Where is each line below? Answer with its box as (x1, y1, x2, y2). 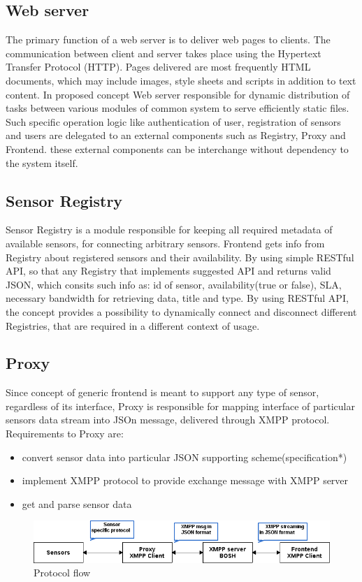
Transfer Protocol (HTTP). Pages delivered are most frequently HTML (6, 59, 311, 74)
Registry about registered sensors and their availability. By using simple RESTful (6, 249, 354, 264)
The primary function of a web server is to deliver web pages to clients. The (6, 32, 331, 47)
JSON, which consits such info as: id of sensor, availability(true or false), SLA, (6, 277, 342, 291)
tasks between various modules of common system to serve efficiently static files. (6, 101, 349, 115)
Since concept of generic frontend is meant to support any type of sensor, (6, 385, 319, 400)
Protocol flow (34, 565, 91, 580)
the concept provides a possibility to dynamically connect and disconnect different (6, 304, 357, 319)
